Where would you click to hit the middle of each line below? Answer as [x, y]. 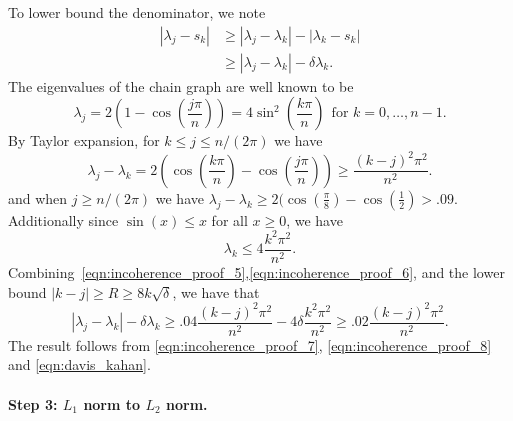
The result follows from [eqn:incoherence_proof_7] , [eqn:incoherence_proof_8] [250, 344]
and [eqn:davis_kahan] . [79, 364]
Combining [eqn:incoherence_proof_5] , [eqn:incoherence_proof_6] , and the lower [256, 271]
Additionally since [63, 219]
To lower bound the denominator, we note [137, 12]
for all [229, 219]
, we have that [216, 291]
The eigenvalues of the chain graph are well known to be [181, 85]
